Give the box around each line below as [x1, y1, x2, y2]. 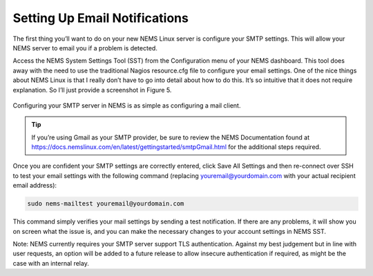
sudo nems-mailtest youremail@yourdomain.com [27, 200, 184, 208]
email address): [12, 181, 57, 190]
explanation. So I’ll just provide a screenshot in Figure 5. [12, 86, 172, 94]
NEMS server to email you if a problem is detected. [12, 43, 158, 52]
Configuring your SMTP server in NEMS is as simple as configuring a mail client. [12, 101, 241, 110]
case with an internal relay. [12, 259, 89, 267]
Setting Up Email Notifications [12, 10, 189, 26]
